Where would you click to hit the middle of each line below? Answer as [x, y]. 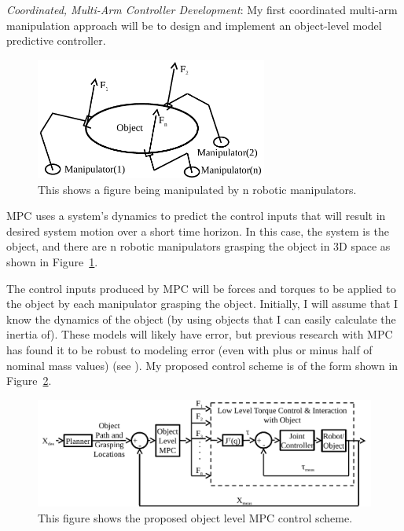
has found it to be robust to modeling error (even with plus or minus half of [189, 350]
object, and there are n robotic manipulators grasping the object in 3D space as [198, 246]
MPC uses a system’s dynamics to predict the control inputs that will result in [196, 216]
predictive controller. [56, 40]
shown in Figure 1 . [52, 262]
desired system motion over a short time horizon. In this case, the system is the [198, 231]
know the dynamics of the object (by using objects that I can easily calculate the [201, 319]
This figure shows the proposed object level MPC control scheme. [195, 517]
